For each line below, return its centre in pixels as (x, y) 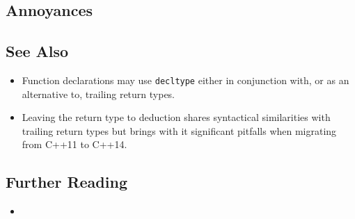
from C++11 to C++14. (74, 144)
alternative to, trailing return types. (98, 94)
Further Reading (66, 182)
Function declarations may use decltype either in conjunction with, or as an (186, 80)
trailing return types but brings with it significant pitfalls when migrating (179, 130)
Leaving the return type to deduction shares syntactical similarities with (176, 117)
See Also (37, 51)
